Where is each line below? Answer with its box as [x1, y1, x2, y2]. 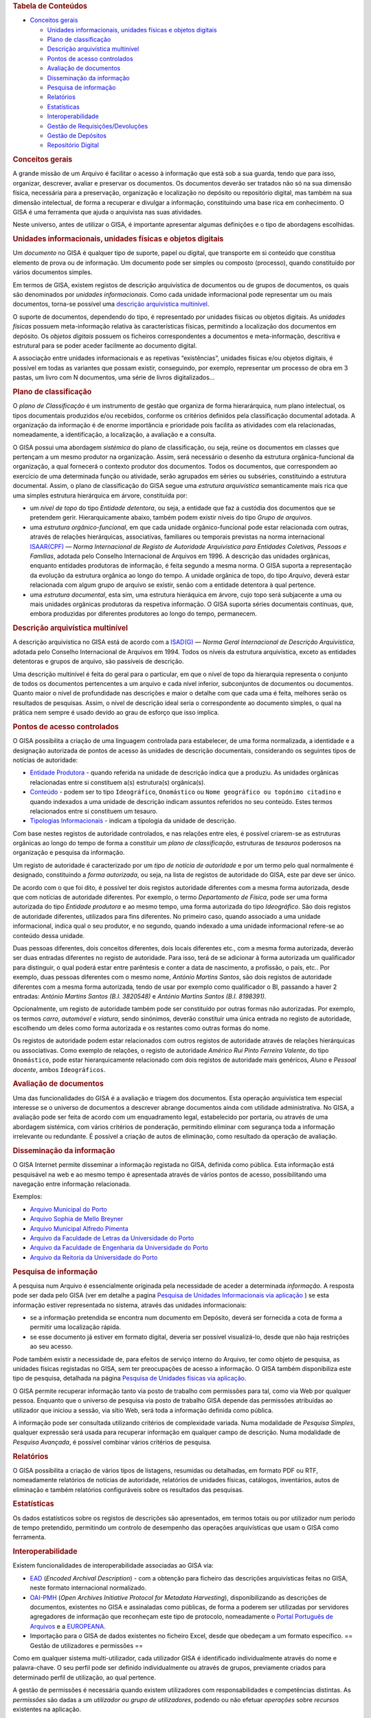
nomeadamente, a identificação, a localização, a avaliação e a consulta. [12, 430, 216, 439]
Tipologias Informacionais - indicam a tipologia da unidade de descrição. [30, 816, 236, 825]
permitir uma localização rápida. [30, 1323, 122, 1331]
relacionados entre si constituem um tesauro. [30, 807, 158, 815]
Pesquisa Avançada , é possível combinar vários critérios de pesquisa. [12, 1438, 212, 1446]
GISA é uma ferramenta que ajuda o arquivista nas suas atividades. [12, 208, 203, 216]
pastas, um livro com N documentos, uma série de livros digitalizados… [12, 373, 215, 381]
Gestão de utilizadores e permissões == [30, 1641, 144, 1649]
